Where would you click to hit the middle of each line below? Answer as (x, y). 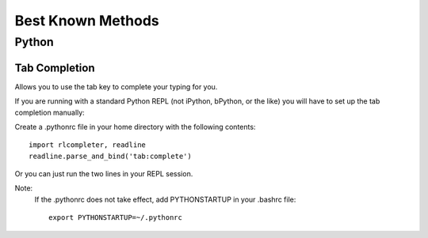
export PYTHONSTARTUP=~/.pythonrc (115, 218)
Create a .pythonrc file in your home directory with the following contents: (135, 127)
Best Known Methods (87, 21)
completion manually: (50, 112)
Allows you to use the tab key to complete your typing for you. (116, 86)
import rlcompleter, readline (88, 145)
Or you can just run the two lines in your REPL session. (104, 174)
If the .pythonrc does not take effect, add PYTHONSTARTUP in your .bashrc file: (165, 199)
